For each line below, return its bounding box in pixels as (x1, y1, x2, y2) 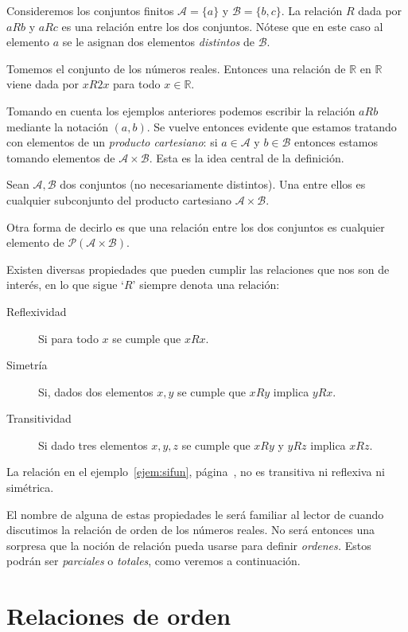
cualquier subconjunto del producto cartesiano (6, 191, 232, 208)
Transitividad (6, 410, 72, 427)
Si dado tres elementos (38, 436, 148, 453)
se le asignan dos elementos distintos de (62, 33, 255, 50)
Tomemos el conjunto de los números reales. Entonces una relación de (6, 60, 346, 76)
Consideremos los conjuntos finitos (6, 2, 174, 18)
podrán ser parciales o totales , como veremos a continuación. (6, 552, 301, 569)
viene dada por (6, 76, 80, 92)
